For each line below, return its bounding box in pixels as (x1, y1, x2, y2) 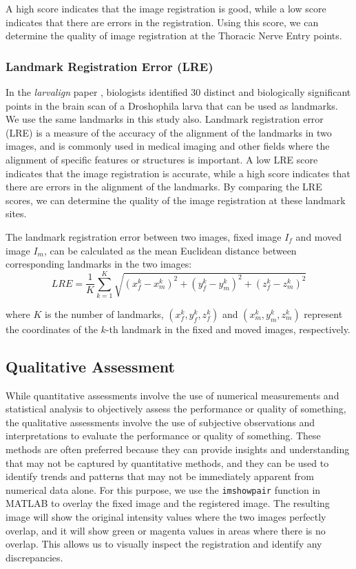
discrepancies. (6, 550, 63, 564)
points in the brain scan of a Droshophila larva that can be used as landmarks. (6, 98, 338, 112)
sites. (6, 206, 27, 221)
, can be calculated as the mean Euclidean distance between (44, 243, 297, 257)
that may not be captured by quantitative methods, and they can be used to (6, 455, 329, 470)
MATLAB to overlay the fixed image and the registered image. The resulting (6, 496, 330, 510)
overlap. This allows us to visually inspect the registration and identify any (6, 537, 322, 551)
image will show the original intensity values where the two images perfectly (6, 510, 326, 524)
